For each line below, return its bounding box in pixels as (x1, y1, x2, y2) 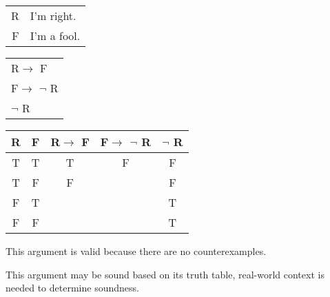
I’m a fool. (30, 28, 81, 44)
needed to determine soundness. (6, 280, 139, 295)
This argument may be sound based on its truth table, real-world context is (6, 267, 324, 281)
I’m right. (30, 8, 76, 24)
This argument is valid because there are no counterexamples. (6, 244, 267, 258)
